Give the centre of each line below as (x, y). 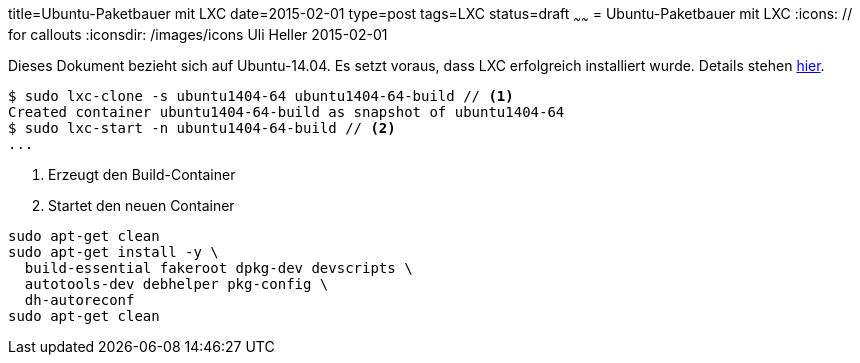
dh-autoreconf (79, 299)
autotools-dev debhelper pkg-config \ (176, 283)
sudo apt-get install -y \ (113, 251)
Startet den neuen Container (141, 205)
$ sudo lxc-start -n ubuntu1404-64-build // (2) (202, 127)
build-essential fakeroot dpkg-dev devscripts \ (218, 267)
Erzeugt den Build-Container (142, 174)
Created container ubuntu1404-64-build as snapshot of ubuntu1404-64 (286, 111)
